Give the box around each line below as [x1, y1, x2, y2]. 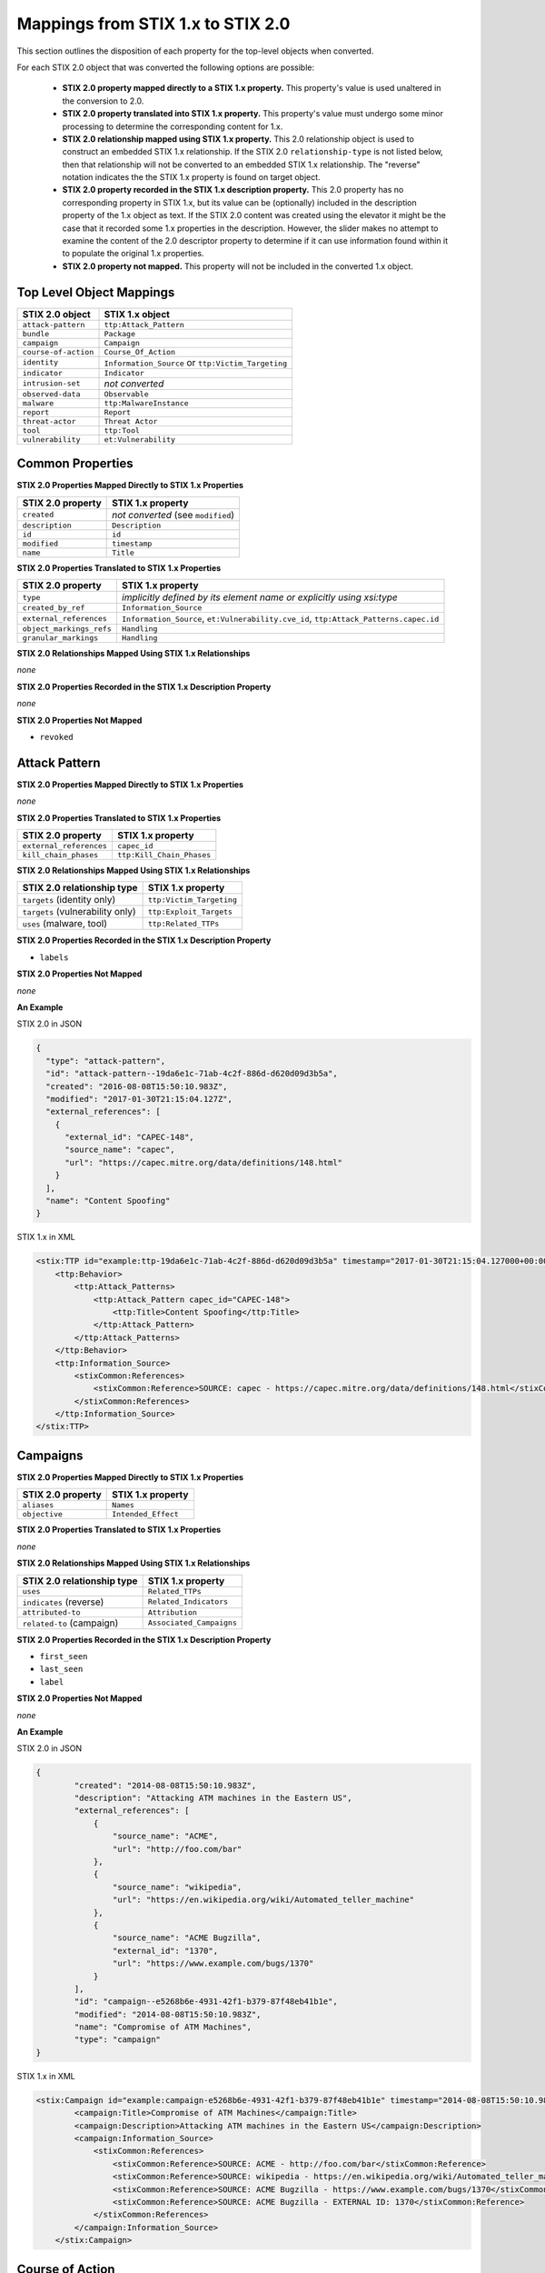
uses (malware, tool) [22, 917, 108, 930]
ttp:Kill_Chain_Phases [116, 850, 212, 860]
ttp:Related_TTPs [147, 918, 220, 928]
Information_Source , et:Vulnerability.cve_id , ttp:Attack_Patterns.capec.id [121, 612, 440, 625]
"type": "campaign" [74, 2035, 161, 2045]
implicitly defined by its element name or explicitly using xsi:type [121, 591, 399, 604]
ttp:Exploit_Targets [147, 906, 233, 916]
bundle [22, 328, 50, 338]
